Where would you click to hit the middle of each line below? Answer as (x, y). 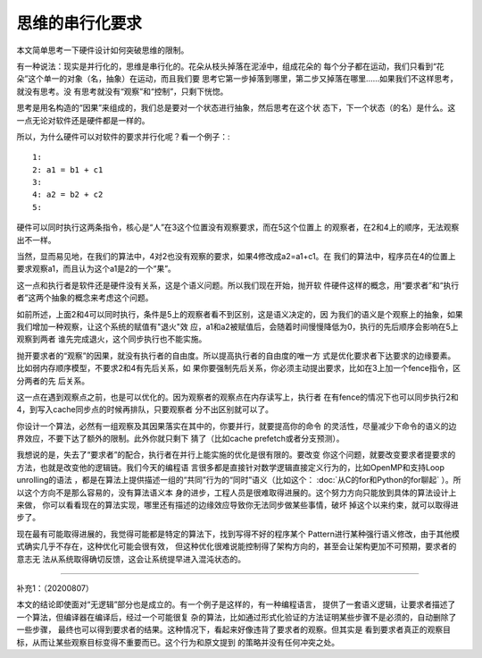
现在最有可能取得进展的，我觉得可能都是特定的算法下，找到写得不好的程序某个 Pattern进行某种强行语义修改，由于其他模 (238, 534)
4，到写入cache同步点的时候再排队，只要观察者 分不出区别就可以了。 (145, 409)
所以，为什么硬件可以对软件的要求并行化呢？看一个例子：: (124, 136)
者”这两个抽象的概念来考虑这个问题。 (85, 298)
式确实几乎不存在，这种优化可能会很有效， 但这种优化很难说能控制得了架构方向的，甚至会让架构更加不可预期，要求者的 (237, 546)
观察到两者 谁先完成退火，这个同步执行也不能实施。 (112, 339)
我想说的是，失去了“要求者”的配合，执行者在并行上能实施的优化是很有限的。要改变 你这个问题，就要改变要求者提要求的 (236, 455)
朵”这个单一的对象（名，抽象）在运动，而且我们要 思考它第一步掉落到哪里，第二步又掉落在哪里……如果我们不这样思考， (237, 79)
